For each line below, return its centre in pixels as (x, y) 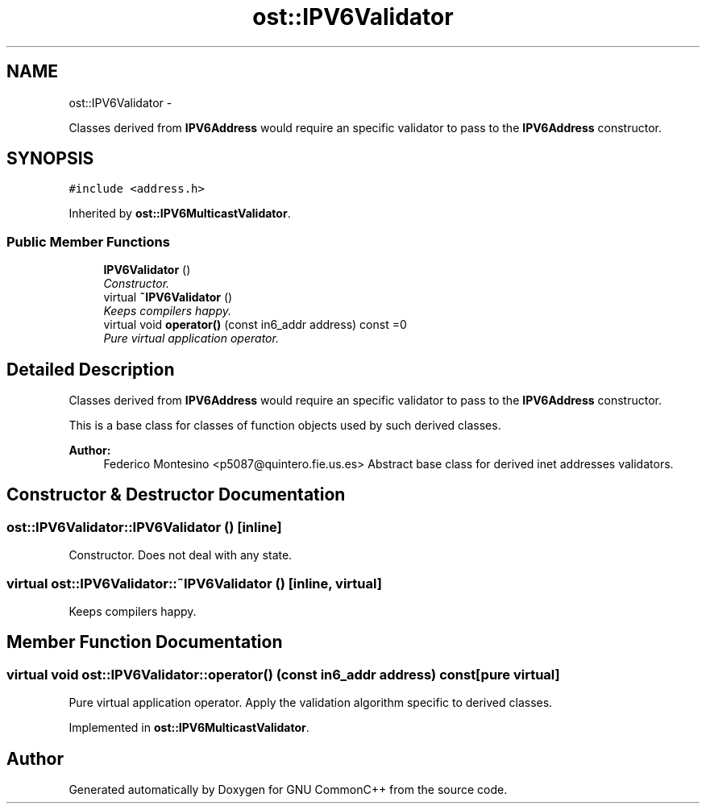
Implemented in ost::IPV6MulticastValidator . (189, 728)
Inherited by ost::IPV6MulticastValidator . (180, 214)
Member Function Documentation (145, 642)
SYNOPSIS (50, 159)
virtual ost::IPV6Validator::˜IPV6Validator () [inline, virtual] (194, 583)
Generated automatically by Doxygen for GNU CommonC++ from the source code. (288, 790)
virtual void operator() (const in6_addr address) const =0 (255, 325)
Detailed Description (91, 369)
